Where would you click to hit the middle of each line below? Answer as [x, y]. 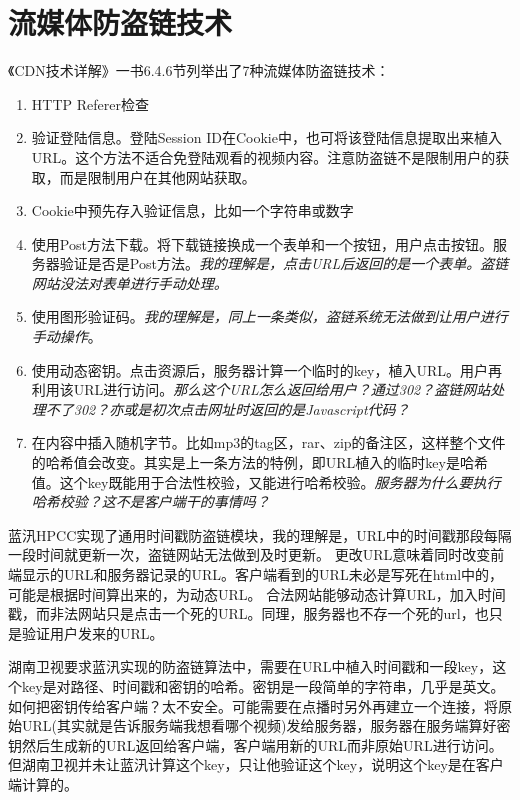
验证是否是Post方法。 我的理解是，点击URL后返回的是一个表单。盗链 [284, 263]
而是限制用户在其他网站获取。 [157, 176]
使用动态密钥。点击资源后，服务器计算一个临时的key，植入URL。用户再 [266, 369]
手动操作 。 [66, 336]
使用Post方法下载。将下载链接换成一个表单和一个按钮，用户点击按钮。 [262, 243]
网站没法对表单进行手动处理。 [129, 282]
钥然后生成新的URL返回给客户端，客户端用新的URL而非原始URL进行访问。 [255, 744]
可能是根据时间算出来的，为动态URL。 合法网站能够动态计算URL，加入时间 [257, 593]
